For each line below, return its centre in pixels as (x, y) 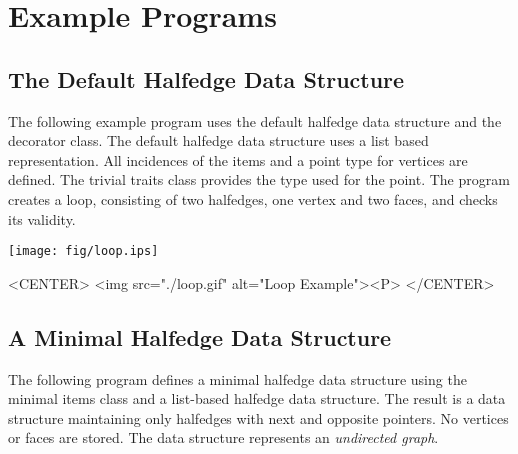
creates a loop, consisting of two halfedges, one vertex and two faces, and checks (253, 198)
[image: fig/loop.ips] (83, 251)
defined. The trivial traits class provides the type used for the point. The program (259, 179)
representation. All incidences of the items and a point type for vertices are (238, 159)
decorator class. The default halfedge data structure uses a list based (218, 140)
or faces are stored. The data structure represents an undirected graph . (223, 437)
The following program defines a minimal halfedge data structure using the (237, 378)
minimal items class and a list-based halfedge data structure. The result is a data (257, 398)
